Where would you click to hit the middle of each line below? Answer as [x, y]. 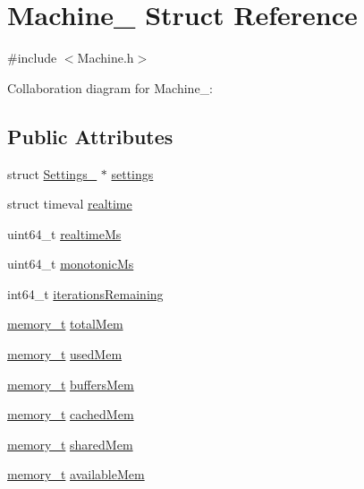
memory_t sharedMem [70, 444]
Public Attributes [90, 136]
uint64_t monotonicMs [71, 264]
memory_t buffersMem [71, 384]
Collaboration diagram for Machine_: [110, 87]
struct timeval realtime [70, 204]
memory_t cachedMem [71, 414]
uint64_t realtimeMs [64, 233]
